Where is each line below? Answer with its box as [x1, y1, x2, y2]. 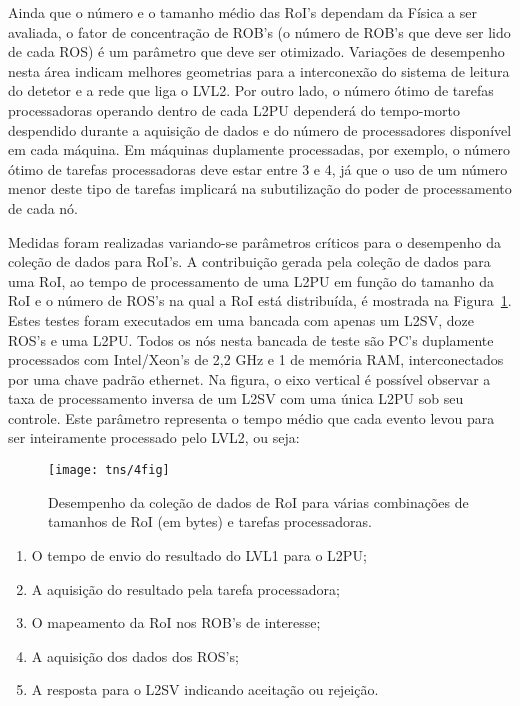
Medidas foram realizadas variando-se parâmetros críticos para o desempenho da [8, 231, 502, 252]
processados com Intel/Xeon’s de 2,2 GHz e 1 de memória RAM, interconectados [8, 349, 504, 370]
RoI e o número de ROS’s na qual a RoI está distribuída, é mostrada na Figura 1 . [8, 290, 512, 311]
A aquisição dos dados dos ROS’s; [31, 645, 239, 666]
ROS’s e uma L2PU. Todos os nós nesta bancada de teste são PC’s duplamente [8, 329, 494, 350]
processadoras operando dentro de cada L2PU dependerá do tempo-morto [8, 99, 460, 120]
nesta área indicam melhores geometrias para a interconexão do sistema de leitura [8, 60, 510, 81]
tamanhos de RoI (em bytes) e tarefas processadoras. [48, 511, 372, 532]
